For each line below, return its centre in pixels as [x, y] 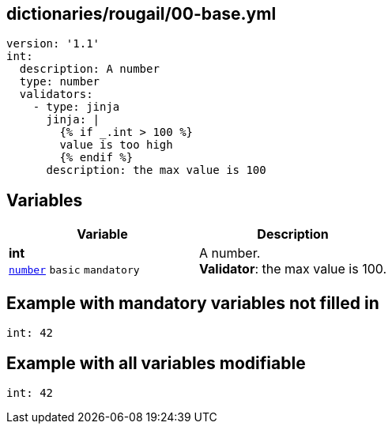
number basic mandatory [74, 270]
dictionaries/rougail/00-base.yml [141, 14]
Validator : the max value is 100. [293, 269]
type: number [60, 82]
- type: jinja [76, 107]
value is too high [116, 145]
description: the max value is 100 [156, 170]
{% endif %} [96, 158]
